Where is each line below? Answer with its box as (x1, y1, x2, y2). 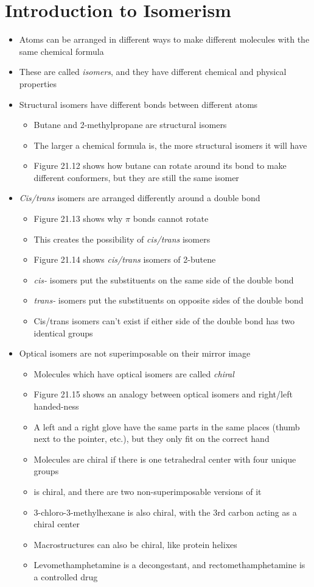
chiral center (33, 518, 80, 530)
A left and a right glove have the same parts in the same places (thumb (33, 420, 300, 433)
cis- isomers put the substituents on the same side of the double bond (33, 273, 294, 286)
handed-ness (33, 400, 79, 412)
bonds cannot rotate (133, 212, 209, 225)
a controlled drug (33, 570, 98, 583)
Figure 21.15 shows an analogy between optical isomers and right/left (33, 388, 293, 400)
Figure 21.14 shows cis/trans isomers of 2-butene (33, 253, 216, 266)
